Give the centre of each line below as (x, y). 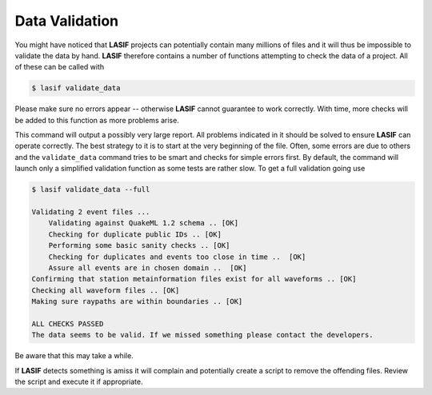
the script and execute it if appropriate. (79, 382)
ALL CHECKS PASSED (68, 323)
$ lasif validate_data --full (91, 190)
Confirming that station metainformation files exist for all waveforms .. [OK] (194, 279)
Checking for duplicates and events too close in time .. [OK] (177, 257)
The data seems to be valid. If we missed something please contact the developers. (202, 335)
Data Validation (67, 21)
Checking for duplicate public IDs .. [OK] (135, 234)
